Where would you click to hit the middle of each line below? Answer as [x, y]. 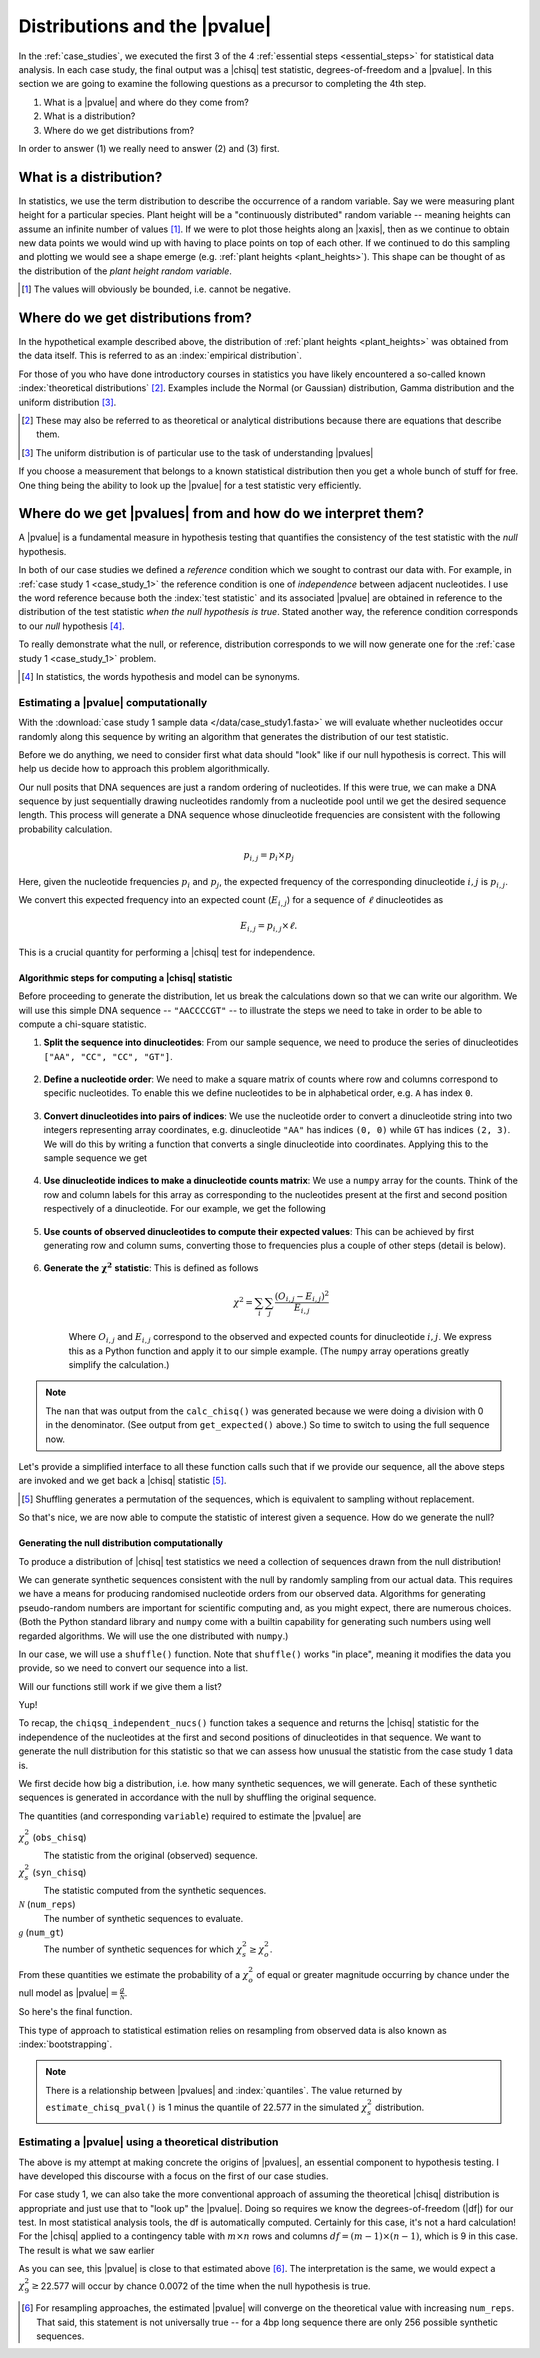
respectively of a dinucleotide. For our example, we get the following [184, 1209]
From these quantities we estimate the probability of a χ [133, 1974]
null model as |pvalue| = [68, 1992]
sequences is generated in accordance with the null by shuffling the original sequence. [197, 1797]
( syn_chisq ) [59, 1872]
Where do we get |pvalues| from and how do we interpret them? [221, 513]
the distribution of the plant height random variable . [125, 271]
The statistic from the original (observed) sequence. [151, 1855]
